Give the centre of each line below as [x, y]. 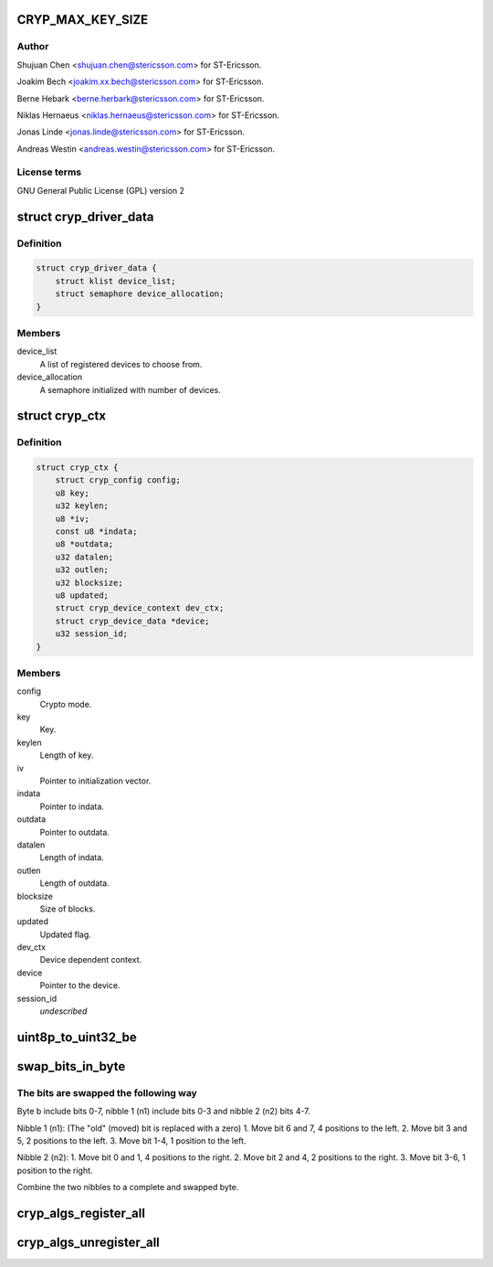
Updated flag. [65, 934]
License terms [49, 172]
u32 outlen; [82, 570]
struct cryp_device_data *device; [132, 621]
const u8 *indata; [96, 532]
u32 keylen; [82, 506]
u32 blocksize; [89, 582]
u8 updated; [82, 595]
